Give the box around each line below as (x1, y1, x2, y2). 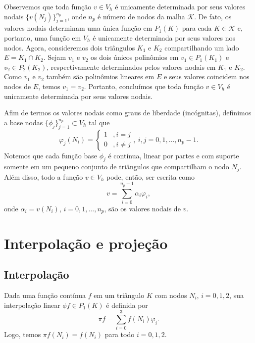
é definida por (106, 299, 148, 310)
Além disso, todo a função (4, 171, 83, 182)
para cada (182, 23, 212, 33)
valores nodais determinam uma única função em (4, 23, 153, 33)
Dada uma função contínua (4, 290, 86, 300)
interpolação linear (4, 299, 60, 310)
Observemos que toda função (4, 1, 92, 11)
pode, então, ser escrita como (106, 171, 195, 182)
